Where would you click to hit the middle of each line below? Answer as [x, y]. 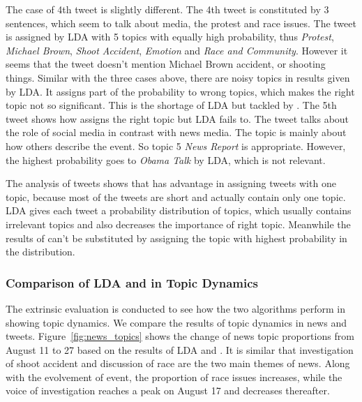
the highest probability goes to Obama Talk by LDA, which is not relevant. [166, 159]
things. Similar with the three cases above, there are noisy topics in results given [178, 77]
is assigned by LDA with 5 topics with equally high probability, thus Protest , [170, 37]
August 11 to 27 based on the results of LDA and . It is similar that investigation [180, 349]
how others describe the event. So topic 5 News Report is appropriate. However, [176, 146]
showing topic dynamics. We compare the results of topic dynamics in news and [176, 322]
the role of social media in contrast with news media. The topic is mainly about [176, 132]
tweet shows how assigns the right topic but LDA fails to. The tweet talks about [178, 118]
